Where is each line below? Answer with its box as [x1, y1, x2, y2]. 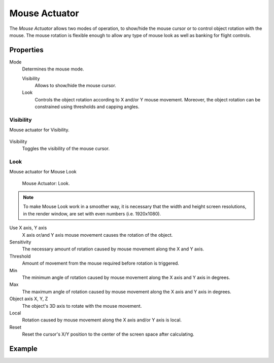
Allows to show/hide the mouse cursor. [35, 83, 116, 89]
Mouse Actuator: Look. [22, 180, 70, 186]
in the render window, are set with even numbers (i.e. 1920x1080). [23, 210, 161, 216]
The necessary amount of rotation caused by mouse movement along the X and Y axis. [22, 246, 204, 252]
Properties [9, 46, 44, 54]
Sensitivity [9, 239, 31, 245]
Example [9, 344, 38, 353]
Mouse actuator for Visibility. [9, 127, 70, 133]
